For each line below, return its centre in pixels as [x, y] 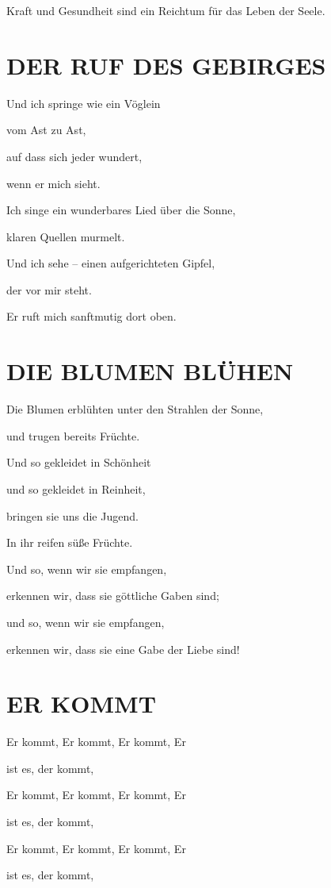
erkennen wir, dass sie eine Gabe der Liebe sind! [123, 649]
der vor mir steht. [49, 289]
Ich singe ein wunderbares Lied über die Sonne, [121, 210]
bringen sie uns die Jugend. [72, 515]
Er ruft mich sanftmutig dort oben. [91, 316]
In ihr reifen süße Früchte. [70, 542]
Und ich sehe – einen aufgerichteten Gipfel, [111, 263]
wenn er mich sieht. [53, 183]
